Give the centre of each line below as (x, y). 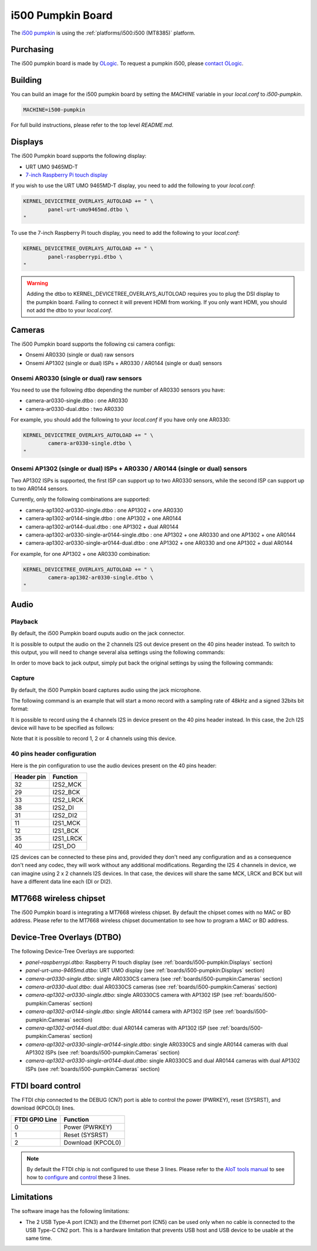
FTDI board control (46, 1086)
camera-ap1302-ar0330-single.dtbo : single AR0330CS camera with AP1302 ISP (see (129, 995)
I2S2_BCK (66, 793)
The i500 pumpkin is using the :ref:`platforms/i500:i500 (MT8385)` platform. (103, 33)
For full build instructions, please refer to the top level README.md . (92, 125)
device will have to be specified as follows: (63, 728)
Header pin (30, 777)
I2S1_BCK (66, 831)
